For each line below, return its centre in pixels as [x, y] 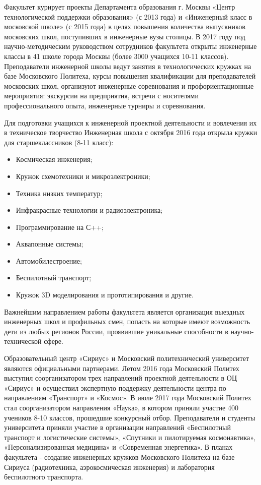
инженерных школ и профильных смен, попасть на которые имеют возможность [127, 321]
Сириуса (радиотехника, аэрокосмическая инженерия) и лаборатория [109, 467]
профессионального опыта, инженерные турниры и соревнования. [105, 105]
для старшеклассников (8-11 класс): [59, 142]
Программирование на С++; [60, 227]
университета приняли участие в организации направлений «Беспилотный [117, 427]
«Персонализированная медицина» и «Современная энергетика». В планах [118, 447]
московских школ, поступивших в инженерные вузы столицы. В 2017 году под [125, 36]
